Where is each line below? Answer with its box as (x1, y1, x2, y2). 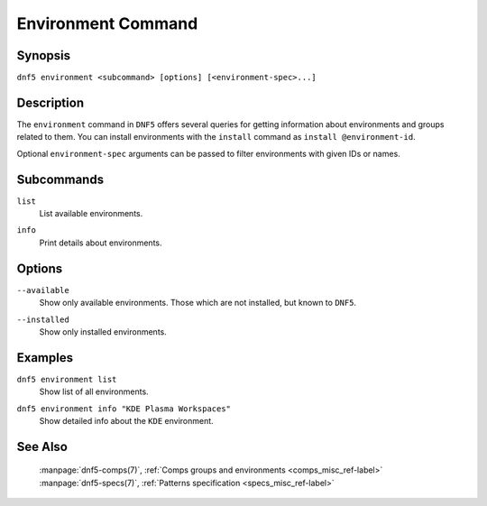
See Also (16, 438, 68, 455)
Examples (16, 350, 74, 365)
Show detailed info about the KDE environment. (39, 415, 214, 426)
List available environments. (39, 208, 143, 219)
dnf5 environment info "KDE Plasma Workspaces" (16, 403, 232, 414)
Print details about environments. (39, 237, 162, 248)
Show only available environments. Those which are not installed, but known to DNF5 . (39, 298, 356, 308)
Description (16, 95, 85, 110)
